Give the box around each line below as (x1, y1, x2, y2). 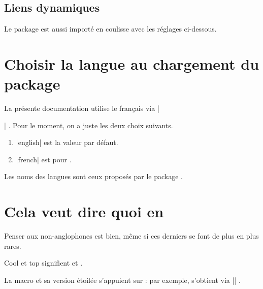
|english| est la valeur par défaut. (16, 137, 118, 148)
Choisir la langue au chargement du (4, 53, 259, 74)
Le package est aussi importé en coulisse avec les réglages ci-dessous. (4, 23, 217, 34)
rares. (4, 240, 21, 251)
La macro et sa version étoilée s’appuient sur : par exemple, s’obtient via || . (4, 274, 241, 285)
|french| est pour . (16, 154, 72, 164)
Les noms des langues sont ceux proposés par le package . (4, 171, 183, 182)
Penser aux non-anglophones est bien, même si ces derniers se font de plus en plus (4, 230, 259, 241)
